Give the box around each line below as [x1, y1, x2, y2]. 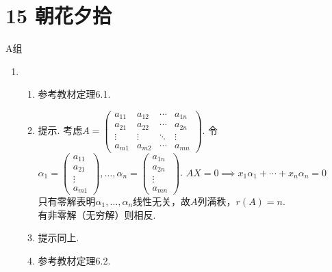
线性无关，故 [133, 194, 191, 208]
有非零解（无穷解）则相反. [38, 207, 156, 221]
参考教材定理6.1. [38, 87, 111, 101]
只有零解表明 [38, 194, 96, 208]
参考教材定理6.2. [38, 253, 111, 267]
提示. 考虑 [38, 123, 83, 137]
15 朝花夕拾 [5, 1, 112, 29]
